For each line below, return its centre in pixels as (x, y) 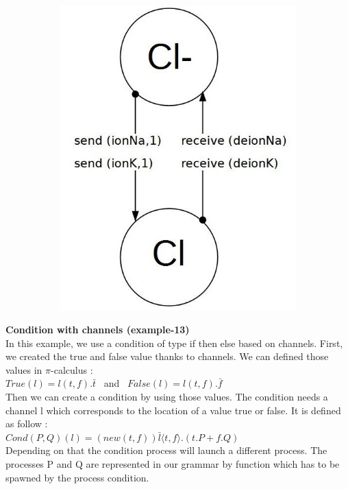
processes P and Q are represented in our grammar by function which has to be (173, 463)
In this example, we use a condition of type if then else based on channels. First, (174, 343)
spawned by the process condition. (77, 477)
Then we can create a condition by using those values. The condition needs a (167, 397)
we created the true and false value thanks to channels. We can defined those (167, 356)
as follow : (27, 424)
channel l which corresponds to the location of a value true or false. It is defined (173, 410)
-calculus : (72, 369)
